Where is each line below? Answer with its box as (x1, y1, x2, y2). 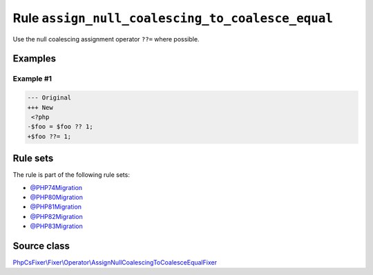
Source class (12, 240, 70, 252)
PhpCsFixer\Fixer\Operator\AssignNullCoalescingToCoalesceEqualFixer (12, 258, 218, 267)
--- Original (27, 94, 72, 102)
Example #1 (12, 74, 52, 84)
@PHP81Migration (30, 202, 82, 211)
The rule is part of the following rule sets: (12, 171, 131, 179)
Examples (12, 53, 57, 65)
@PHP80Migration (30, 193, 83, 201)
